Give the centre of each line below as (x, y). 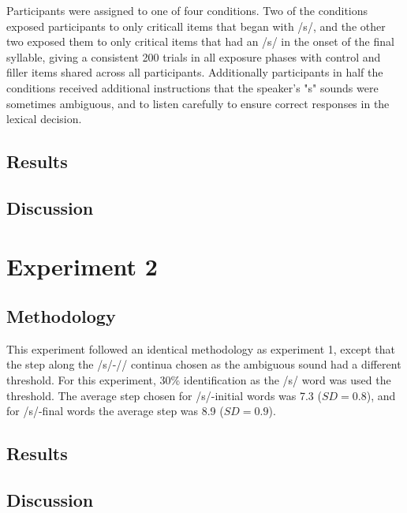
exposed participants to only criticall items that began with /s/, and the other (196, 26)
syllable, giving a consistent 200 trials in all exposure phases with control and (194, 56)
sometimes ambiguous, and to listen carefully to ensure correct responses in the (198, 103)
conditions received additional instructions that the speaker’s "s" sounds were (192, 87)
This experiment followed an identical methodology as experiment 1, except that (201, 348)
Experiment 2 (82, 266)
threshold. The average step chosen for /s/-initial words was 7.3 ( (164, 395)
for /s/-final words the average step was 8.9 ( (115, 411)
